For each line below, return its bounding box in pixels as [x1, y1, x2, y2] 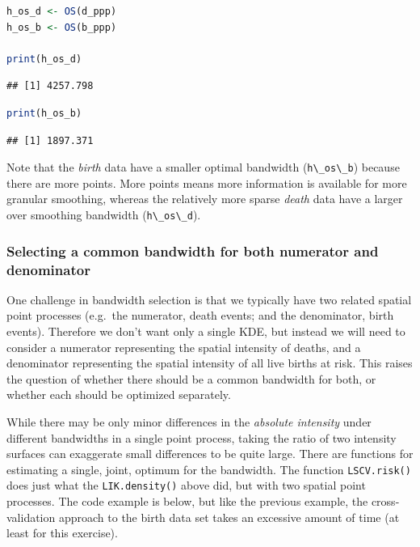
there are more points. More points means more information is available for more [6, 174, 407, 191]
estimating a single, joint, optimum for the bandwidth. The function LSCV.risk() [6, 460, 411, 477]
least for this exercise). [6, 524, 118, 541]
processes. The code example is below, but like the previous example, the [6, 493, 368, 510]
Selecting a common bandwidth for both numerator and [6, 240, 379, 261]
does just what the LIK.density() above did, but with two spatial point [6, 477, 366, 494]
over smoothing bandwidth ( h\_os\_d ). [6, 206, 201, 223]
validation [6, 508, 56, 525]
